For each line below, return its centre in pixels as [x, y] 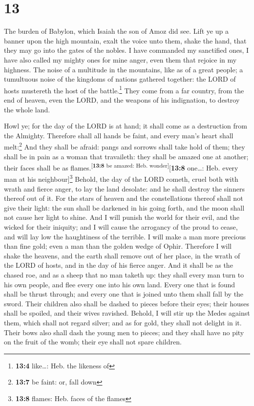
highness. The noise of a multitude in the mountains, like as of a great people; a [124, 69]
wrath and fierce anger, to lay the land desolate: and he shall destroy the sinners [124, 188]
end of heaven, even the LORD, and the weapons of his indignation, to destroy [122, 99]
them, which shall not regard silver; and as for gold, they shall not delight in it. [123, 322]
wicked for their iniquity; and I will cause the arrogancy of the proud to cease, [121, 227]
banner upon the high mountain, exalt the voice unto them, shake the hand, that [125, 40]
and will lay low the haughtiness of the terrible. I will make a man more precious [125, 236]
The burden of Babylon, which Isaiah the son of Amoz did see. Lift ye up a [116, 31]
